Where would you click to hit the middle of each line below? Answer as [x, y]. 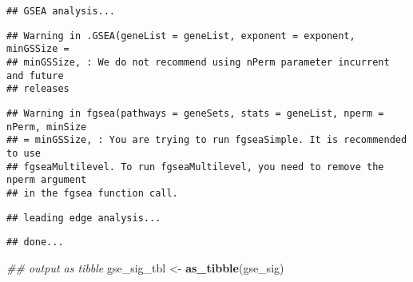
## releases [38, 89]
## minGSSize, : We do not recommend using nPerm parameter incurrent [198, 62]
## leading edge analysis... [84, 218]
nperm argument [47, 180]
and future [35, 75]
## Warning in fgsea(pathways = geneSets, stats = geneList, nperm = [195, 113]
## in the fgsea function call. [92, 193]
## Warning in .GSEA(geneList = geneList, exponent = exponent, [181, 36]
